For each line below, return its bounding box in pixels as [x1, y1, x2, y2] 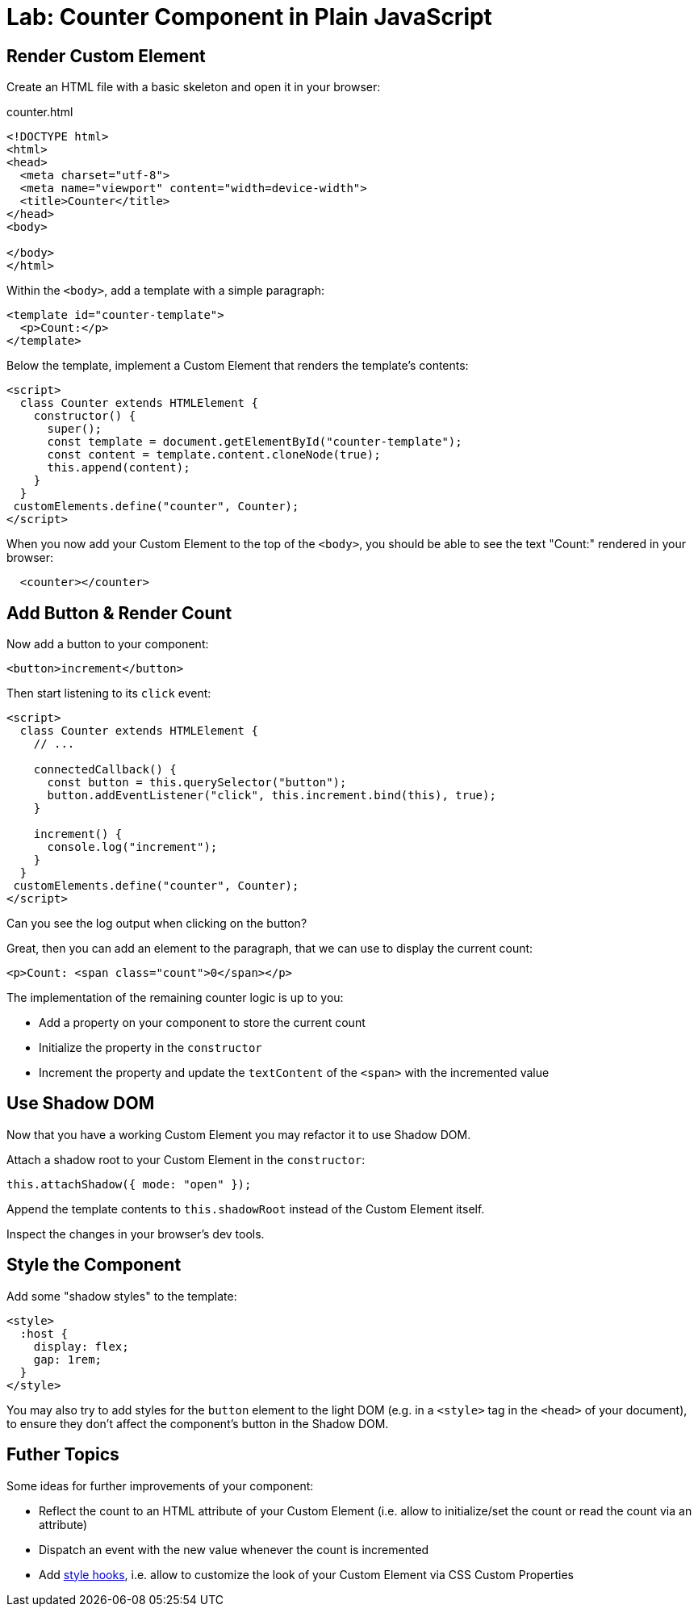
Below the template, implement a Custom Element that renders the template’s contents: [6, 358, 469, 373]
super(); [47, 422, 102, 436]
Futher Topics [6, 1444, 119, 1465]
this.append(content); [47, 461, 190, 475]
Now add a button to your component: [6, 637, 209, 651]
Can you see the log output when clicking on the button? [6, 916, 307, 931]
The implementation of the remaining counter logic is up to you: [6, 991, 344, 1005]
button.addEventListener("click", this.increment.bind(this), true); [47, 789, 496, 802]
